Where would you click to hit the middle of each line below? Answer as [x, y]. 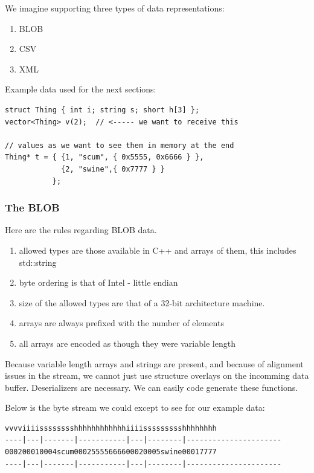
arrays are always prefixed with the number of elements [121, 323]
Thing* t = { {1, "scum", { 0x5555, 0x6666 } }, [104, 157]
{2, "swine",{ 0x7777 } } [113, 169]
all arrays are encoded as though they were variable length [127, 343]
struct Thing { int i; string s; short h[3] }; [102, 110]
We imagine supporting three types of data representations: [115, 8]
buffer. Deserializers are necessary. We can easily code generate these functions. [152, 387]
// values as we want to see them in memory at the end [120, 145]
